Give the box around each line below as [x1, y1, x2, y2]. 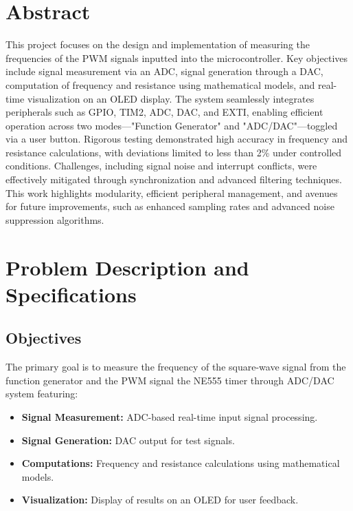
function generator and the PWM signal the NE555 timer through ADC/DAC [5, 373, 334, 387]
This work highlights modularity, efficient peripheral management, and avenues [5, 185, 338, 200]
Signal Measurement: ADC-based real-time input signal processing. [21, 409, 318, 424]
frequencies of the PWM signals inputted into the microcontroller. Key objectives [5, 50, 348, 65]
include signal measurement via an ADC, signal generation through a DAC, [5, 64, 323, 79]
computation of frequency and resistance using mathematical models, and [5, 77, 315, 92]
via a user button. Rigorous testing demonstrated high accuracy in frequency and [5, 132, 348, 146]
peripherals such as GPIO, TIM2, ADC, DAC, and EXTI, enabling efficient [5, 105, 323, 119]
